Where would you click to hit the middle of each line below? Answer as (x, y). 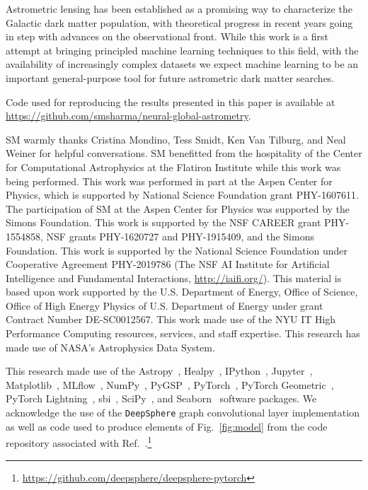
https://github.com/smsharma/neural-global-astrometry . (128, 116)
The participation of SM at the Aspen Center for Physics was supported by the (178, 208)
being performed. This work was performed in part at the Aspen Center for (169, 181)
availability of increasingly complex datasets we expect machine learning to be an (182, 64)
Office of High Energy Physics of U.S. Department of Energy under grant (165, 305)
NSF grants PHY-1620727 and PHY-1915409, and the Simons (180, 236)
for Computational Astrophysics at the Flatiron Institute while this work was (173, 167)
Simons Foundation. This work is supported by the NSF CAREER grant (163, 222)
